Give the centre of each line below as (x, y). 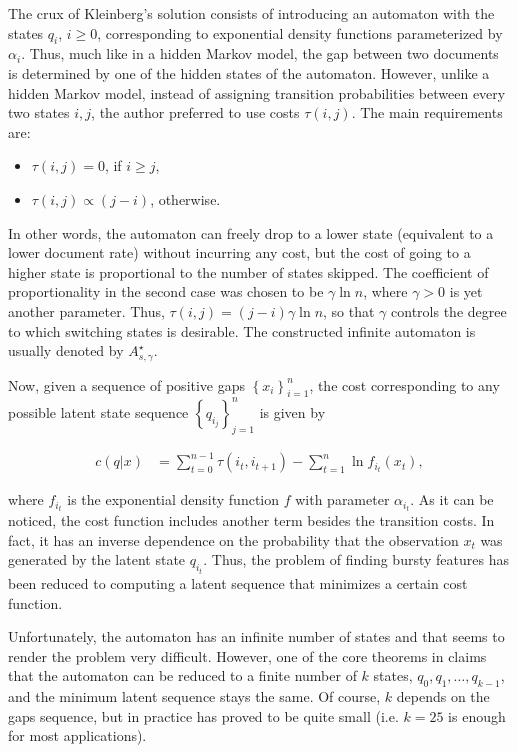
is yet (466, 291)
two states (39, 112)
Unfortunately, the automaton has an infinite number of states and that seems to (256, 636)
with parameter (342, 499)
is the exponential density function (173, 499)
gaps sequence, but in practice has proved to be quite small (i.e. (203, 715)
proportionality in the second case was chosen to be (166, 291)
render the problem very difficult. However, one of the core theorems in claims (247, 655)
